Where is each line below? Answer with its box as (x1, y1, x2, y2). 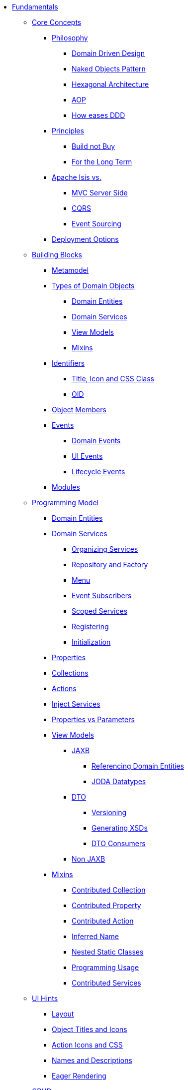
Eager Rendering (52, 1072, 106, 1080)
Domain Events (72, 436, 121, 445)
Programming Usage (72, 963, 139, 972)
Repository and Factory (72, 560, 148, 569)
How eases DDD (72, 111, 125, 119)
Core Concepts (32, 18, 82, 26)
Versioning (92, 808, 127, 817)
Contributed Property (72, 901, 141, 910)
